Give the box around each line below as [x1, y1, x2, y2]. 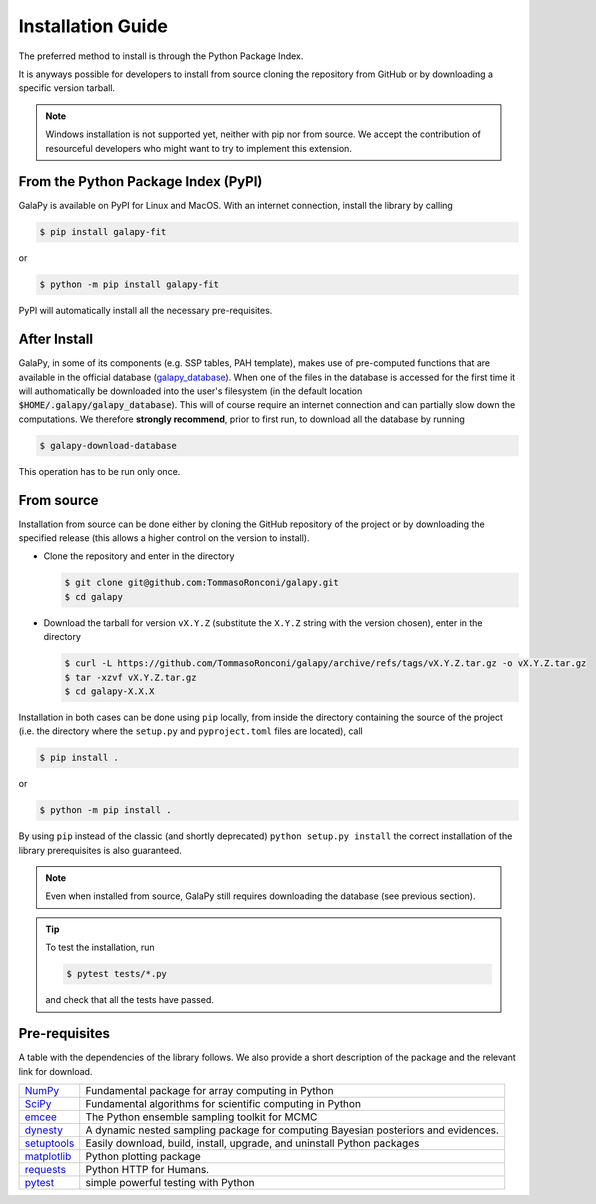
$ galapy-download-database [39, 440, 177, 451]
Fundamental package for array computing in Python [85, 1083, 334, 1097]
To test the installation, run [45, 941, 155, 954]
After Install [18, 331, 94, 348]
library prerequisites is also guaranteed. [18, 844, 182, 856]
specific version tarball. [18, 82, 115, 94]
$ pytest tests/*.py [66, 968, 167, 980]
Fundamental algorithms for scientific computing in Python [85, 1096, 362, 1110]
